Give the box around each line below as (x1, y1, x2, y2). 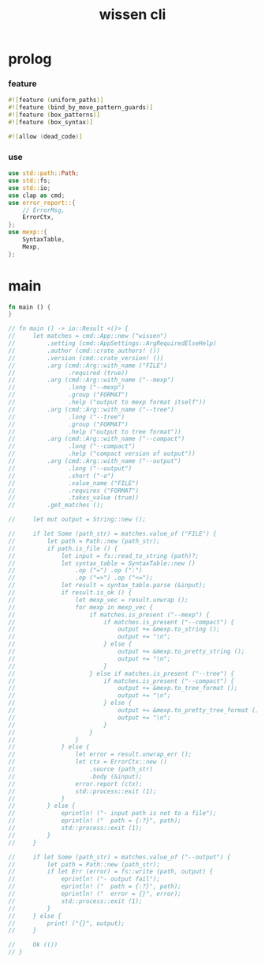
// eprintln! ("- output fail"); (8, 875, 160, 883)
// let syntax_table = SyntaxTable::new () (8, 559, 196, 567)
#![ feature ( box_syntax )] (8, 119, 93, 127)
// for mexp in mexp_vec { (8, 603, 154, 611)
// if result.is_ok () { (8, 589, 132, 597)
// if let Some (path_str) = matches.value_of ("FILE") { (8, 530, 217, 538)
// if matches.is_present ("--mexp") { (8, 611, 211, 619)
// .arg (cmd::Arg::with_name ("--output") (8, 457, 181, 465)
